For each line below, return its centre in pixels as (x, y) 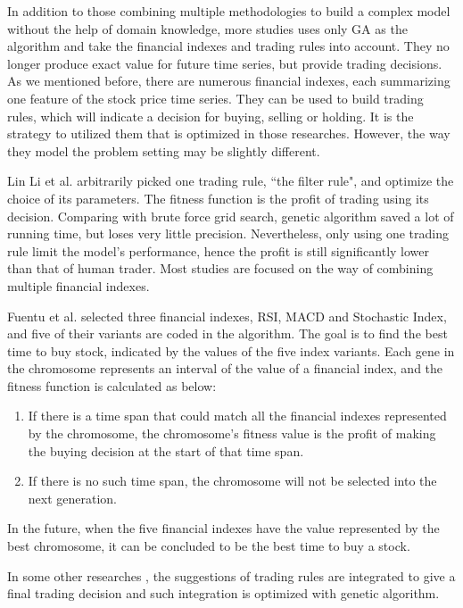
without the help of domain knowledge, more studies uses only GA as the (207, 28)
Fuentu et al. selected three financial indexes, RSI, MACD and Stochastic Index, (227, 316)
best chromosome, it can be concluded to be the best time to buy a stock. (209, 546)
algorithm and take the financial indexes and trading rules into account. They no (228, 46)
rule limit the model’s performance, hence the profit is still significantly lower (219, 250)
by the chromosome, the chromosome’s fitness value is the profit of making (232, 433)
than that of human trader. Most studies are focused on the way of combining (220, 268)
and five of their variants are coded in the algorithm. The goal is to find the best (227, 333)
